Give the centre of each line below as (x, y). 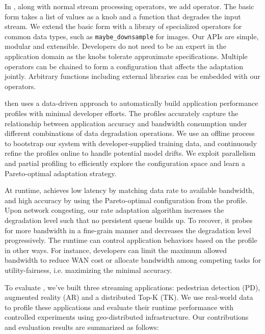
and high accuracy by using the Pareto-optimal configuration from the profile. (126, 200)
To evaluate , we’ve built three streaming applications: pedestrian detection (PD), (132, 287)
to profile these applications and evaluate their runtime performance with (119, 307)
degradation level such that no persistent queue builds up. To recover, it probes (129, 220)
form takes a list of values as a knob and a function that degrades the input (123, 16)
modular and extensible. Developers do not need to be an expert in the (115, 46)
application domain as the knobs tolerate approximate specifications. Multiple (126, 56)
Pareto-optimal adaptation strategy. (61, 173)
